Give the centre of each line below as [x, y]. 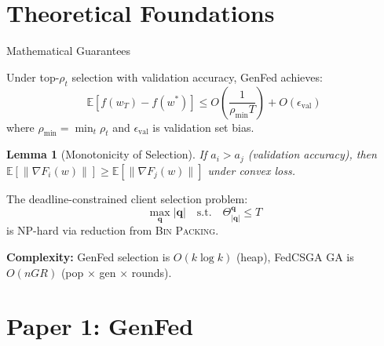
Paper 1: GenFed [100, 326]
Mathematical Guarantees [69, 51]
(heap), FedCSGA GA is [295, 256]
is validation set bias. [203, 127]
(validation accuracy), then [312, 154]
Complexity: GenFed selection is [88, 256]
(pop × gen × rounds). [116, 272]
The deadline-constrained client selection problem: [127, 198]
